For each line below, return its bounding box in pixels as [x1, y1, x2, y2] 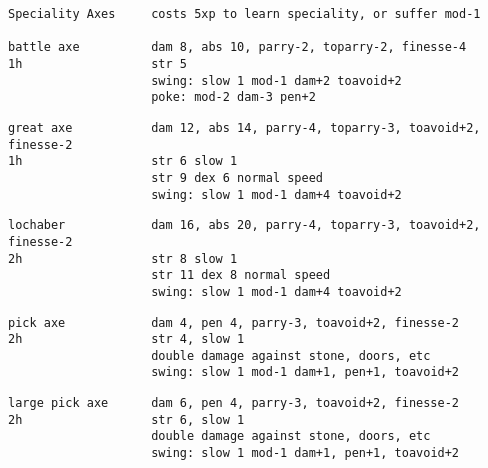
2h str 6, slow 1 [8, 412, 245, 427]
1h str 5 [8, 56, 187, 71]
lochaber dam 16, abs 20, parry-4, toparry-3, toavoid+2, [8, 218, 481, 233]
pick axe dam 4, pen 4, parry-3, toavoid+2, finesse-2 [8, 315, 460, 330]
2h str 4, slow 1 [8, 332, 245, 347]
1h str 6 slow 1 [8, 154, 238, 169]
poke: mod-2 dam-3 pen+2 [151, 90, 316, 105]
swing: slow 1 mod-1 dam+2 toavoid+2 [151, 73, 402, 88]
